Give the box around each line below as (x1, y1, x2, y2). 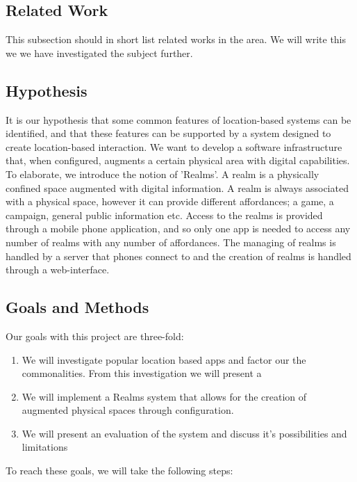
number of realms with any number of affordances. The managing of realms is (6, 234, 336, 249)
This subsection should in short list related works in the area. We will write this (6, 32, 347, 47)
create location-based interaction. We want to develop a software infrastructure (6, 139, 342, 154)
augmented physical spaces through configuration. (22, 403, 234, 417)
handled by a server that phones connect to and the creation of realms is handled (6, 248, 351, 263)
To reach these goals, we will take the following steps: (6, 463, 233, 478)
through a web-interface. (6, 262, 110, 277)
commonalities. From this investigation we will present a (22, 366, 262, 380)
